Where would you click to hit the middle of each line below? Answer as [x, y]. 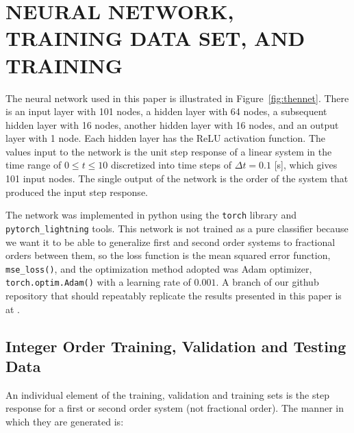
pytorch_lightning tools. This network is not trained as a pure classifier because [177, 228]
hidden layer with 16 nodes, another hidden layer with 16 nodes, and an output [172, 124]
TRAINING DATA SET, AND [155, 38]
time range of [34, 165]
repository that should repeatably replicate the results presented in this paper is [174, 296]
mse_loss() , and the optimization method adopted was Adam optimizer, [159, 268]
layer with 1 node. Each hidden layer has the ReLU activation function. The [166, 138]
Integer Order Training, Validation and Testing [176, 346]
